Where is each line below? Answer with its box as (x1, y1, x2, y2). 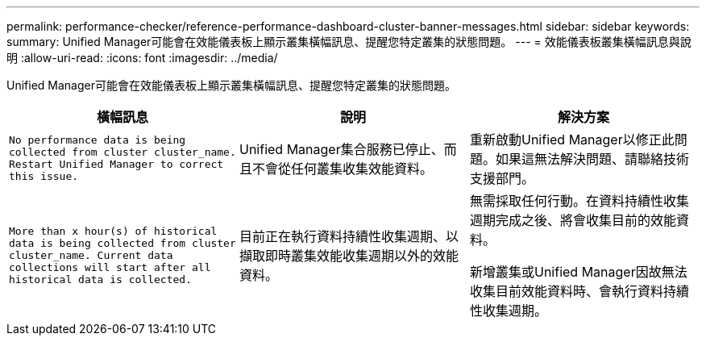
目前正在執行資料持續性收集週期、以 (239, 228, 459, 244)
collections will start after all (9, 261, 211, 273)
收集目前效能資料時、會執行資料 (469, 283, 663, 299)
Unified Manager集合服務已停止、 (239, 141, 444, 157)
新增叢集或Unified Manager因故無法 (469, 264, 687, 280)
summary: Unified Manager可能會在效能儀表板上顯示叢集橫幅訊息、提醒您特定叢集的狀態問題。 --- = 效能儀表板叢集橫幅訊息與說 (6, 35, 691, 48)
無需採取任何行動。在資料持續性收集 (469, 193, 689, 209)
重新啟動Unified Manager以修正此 (469, 131, 675, 148)
